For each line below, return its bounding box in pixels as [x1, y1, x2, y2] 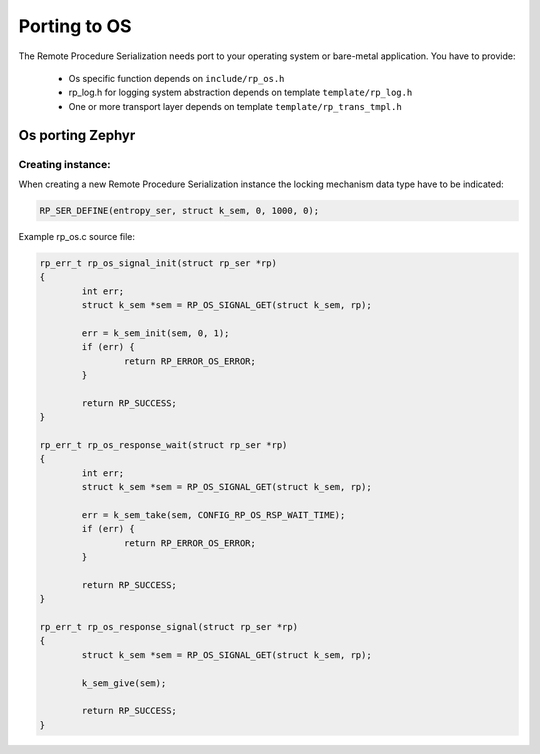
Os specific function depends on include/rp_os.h [68, 72, 285, 84]
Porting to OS [18, 15, 132, 37]
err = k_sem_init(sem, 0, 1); [81, 327, 230, 339]
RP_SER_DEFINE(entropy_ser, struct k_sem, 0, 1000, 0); [39, 205, 320, 216]
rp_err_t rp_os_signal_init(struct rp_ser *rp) [39, 257, 277, 269]
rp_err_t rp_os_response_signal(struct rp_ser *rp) [39, 621, 299, 632]
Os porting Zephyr [18, 126, 136, 144]
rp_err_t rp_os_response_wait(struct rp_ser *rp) [39, 439, 288, 450]
